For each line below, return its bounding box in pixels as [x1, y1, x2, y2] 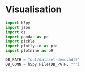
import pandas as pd [5, 34, 49, 39]
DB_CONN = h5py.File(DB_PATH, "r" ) [5, 62, 80, 67]
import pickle [5, 39, 35, 44]
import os [5, 29, 26, 35]
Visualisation [5, 4, 62, 15]
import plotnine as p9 [5, 48, 53, 53]
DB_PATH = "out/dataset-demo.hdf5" [5, 57, 80, 62]
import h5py [5, 20, 30, 25]
